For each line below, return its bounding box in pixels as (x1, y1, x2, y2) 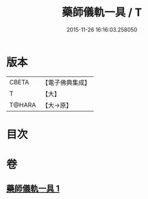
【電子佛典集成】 (42, 78, 91, 87)
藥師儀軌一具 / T (61, 5, 143, 19)
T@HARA (9, 101, 36, 109)
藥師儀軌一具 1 (6, 183, 60, 194)
